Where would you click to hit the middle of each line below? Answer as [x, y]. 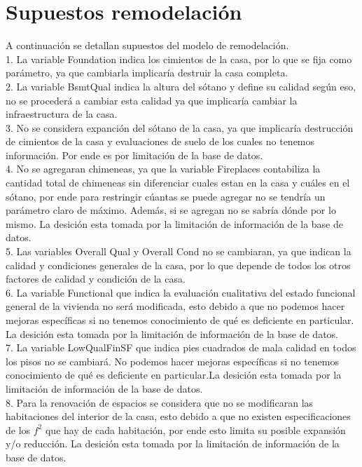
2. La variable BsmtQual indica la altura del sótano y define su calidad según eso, [181, 86]
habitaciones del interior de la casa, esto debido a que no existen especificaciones [178, 416]
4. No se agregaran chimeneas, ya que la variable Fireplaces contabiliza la [163, 169]
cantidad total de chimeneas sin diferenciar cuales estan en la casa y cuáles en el [178, 183]
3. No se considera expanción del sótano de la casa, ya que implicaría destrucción [180, 127]
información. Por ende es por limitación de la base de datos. [134, 155]
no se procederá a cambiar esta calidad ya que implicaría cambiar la [152, 100]
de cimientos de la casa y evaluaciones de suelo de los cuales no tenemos [160, 141]
